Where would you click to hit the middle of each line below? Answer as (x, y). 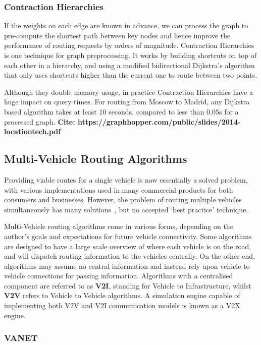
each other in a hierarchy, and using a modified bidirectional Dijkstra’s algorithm (129, 65)
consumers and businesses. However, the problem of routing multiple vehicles (123, 199)
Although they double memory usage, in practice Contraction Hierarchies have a (129, 92)
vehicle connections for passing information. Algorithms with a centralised (119, 276)
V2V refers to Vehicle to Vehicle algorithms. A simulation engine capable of (122, 295)
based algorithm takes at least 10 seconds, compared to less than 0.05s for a (121, 111)
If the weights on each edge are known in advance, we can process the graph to (126, 25)
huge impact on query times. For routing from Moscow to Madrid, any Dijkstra (127, 102)
